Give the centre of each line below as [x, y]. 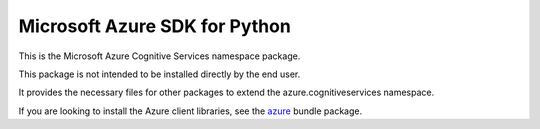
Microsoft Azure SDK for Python [155, 26]
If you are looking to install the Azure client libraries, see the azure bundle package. [190, 111]
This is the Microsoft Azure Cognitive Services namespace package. [159, 56]
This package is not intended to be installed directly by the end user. [159, 74]
